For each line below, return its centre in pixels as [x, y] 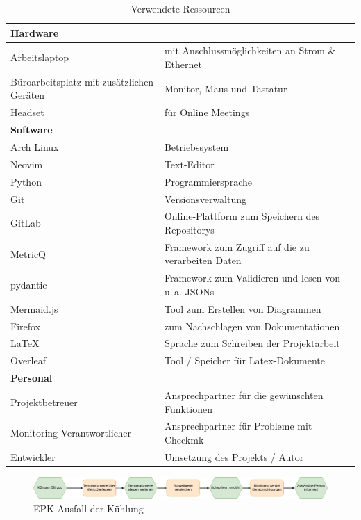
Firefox [26, 326]
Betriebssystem [196, 147]
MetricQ [28, 253]
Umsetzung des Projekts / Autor [234, 456]
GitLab [26, 223]
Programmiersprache [208, 181]
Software [32, 130]
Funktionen [188, 408]
